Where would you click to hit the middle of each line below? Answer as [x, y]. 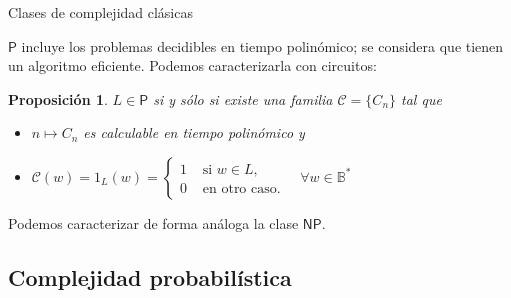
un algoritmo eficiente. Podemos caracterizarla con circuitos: [192, 65]
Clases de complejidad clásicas [100, 12]
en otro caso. [241, 188]
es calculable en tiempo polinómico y [194, 132]
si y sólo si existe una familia [243, 98]
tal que [421, 98]
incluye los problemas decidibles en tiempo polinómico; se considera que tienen [262, 45]
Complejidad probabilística [150, 276]
